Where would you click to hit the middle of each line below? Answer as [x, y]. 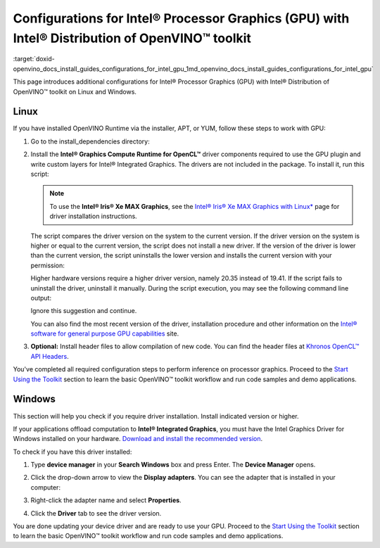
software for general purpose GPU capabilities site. [105, 333]
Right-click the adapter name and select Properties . [106, 500]
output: [41, 298]
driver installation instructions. [93, 216]
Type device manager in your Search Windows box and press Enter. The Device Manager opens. [173, 465]
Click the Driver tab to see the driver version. [96, 513]
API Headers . [50, 356]
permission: [47, 265]
